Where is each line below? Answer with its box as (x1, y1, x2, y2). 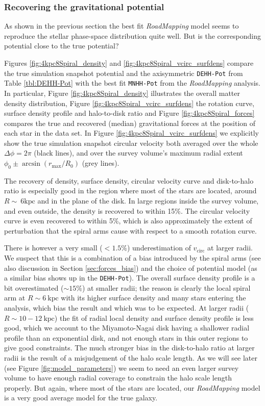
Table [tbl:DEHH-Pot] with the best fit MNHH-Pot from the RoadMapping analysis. (4, 78, 260, 88)
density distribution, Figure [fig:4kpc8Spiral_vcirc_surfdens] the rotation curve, (4, 97, 255, 108)
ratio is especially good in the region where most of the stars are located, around (4, 185, 257, 196)
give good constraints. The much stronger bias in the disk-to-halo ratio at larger (4, 342, 255, 353)
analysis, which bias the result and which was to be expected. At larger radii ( (4, 302, 249, 313)
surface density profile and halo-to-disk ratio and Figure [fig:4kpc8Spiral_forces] (4, 108, 255, 118)
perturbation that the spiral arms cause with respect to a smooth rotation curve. (4, 225, 257, 236)
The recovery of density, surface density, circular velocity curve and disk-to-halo (4, 175, 254, 186)
